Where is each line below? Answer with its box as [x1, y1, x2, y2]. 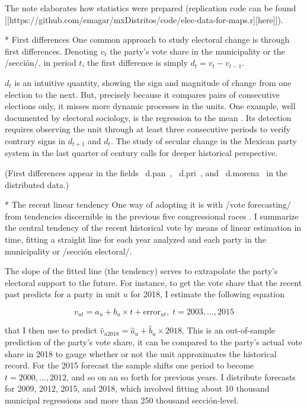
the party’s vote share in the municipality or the [110, 45, 285, 57]
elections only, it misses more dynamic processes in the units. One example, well [5, 100, 296, 112]
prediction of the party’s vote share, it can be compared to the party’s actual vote [5, 335, 303, 348]
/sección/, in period [5, 56, 76, 69]
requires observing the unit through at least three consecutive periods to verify [5, 123, 291, 135]
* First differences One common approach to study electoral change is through [5, 33, 290, 46]
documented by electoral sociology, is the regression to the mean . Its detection [5, 111, 292, 123]
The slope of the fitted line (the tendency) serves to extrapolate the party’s [5, 265, 278, 277]
